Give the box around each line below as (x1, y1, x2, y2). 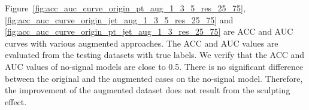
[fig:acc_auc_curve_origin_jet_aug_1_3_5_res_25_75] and (5, 13, 234, 26)
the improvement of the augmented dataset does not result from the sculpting (5, 84, 290, 96)
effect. (5, 95, 27, 108)
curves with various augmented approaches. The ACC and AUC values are (5, 36, 278, 49)
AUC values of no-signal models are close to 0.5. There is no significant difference (5, 60, 304, 72)
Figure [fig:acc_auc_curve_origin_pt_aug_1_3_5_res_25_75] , (5, 2, 246, 14)
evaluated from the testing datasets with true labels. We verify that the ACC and (5, 48, 305, 61)
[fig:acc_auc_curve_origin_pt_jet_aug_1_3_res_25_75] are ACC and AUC (5, 25, 293, 38)
